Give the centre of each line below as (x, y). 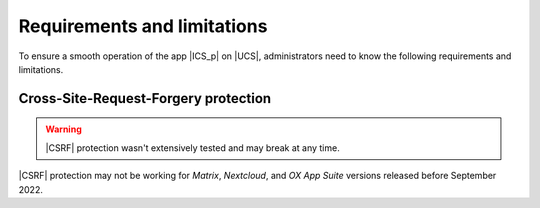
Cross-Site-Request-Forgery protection (145, 98)
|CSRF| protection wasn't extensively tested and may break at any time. (192, 147)
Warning (63, 129)
